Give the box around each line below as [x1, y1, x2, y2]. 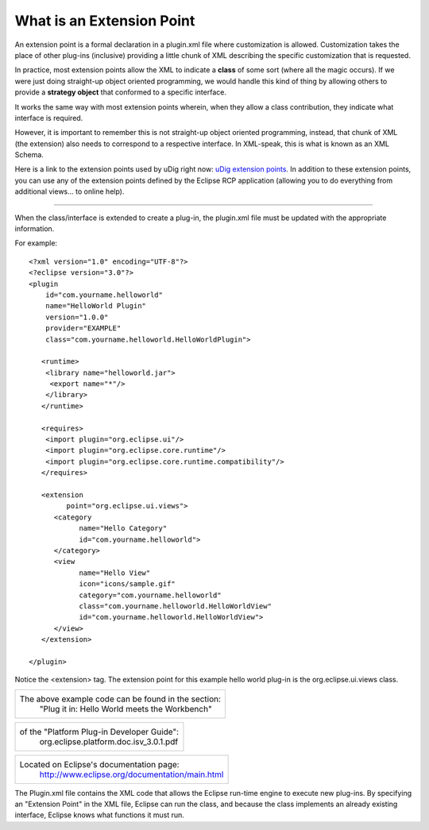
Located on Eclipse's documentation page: [19, 759, 180, 770]
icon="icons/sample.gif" [79, 580, 176, 589]
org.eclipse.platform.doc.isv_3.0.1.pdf [39, 735, 179, 747]
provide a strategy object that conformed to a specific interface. [14, 87, 226, 97]
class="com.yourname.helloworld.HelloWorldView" [79, 601, 272, 611]
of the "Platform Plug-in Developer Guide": [19, 726, 179, 737]
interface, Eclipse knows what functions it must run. [14, 810, 184, 820]
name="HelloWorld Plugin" [44, 302, 147, 311]
